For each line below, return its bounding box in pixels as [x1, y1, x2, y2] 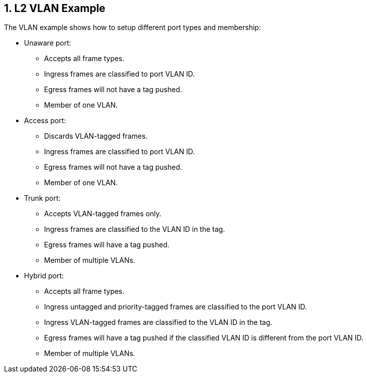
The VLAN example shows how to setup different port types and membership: [4, 23, 261, 32]
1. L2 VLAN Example [4, 2, 106, 15]
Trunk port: [24, 194, 61, 203]
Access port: [24, 116, 66, 125]
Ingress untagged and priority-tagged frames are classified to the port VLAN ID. [44, 302, 307, 311]
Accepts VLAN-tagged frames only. [44, 209, 162, 218]
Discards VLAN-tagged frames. [44, 132, 148, 141]
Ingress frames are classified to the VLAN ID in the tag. [44, 225, 225, 234]
